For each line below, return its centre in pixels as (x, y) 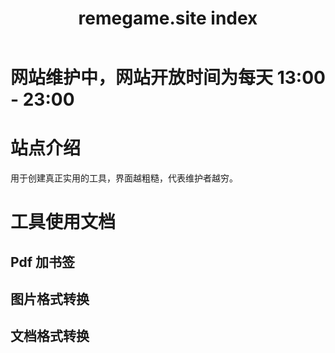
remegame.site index (168, 18)
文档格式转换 (50, 336)
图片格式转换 (50, 299)
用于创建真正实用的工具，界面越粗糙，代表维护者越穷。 (124, 178)
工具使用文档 (63, 222)
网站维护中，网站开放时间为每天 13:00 (168, 78)
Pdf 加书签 (43, 262)
